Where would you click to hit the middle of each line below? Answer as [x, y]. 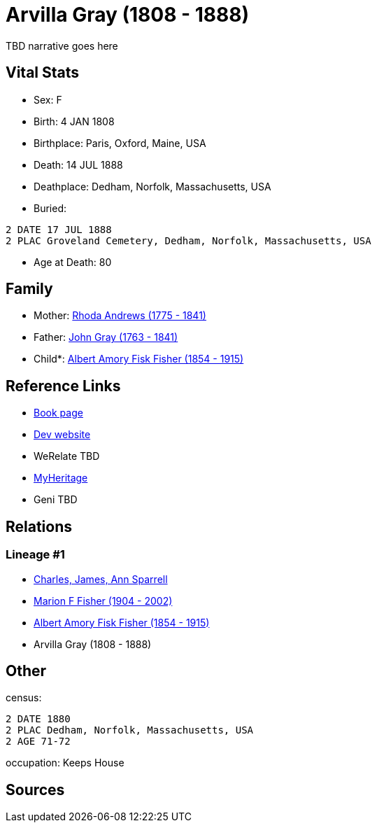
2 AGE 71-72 [38, 742]
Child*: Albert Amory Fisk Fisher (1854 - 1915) [139, 359]
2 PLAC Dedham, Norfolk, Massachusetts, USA [130, 730]
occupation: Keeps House [65, 763]
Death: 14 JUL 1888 [78, 164]
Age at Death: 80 [73, 262]
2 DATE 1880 [38, 719]
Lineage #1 [35, 555]
